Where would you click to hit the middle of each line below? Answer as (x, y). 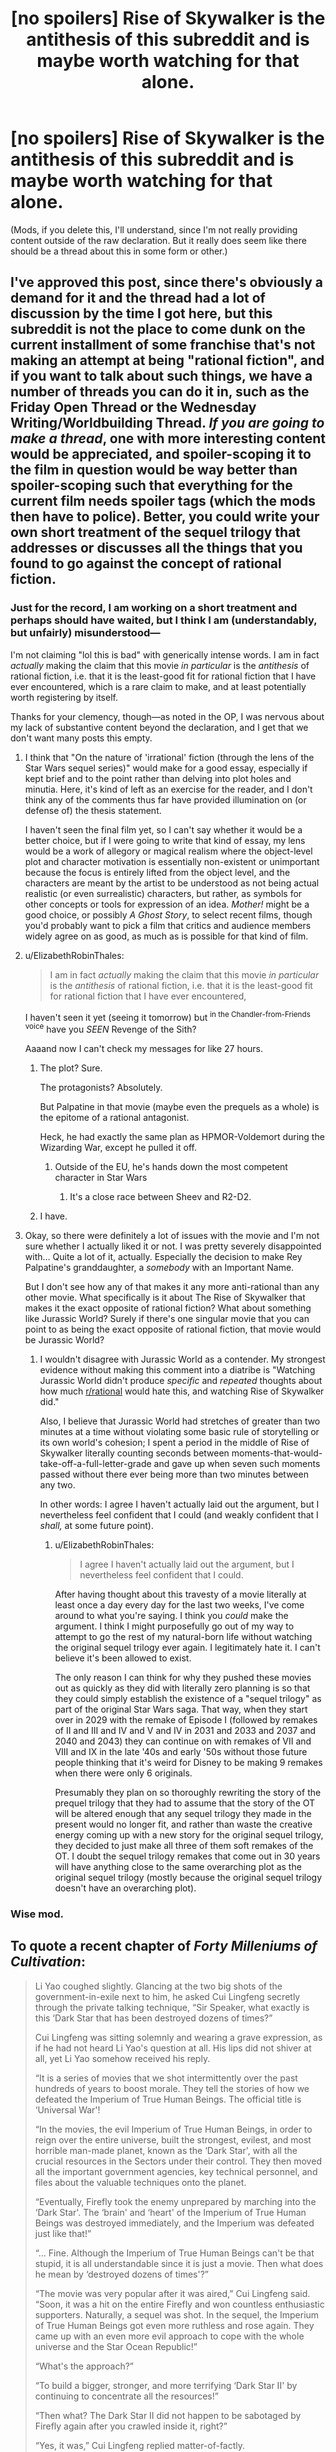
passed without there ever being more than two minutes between (174, 1474)
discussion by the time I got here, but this (141, 313)
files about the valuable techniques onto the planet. (140, 2182)
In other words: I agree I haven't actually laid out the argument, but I (179, 1504)
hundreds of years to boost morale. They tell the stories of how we (172, 2088)
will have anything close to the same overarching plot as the (178, 1866)
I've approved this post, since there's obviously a (166, 282)
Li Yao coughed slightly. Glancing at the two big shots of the (158, 1986)
